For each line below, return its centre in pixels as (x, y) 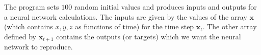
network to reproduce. (38, 47)
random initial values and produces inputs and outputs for (165, 7)
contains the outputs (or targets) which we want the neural (149, 36)
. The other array (230, 26)
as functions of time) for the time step (134, 26)
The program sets (32, 7)
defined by (20, 36)
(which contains (29, 26)
